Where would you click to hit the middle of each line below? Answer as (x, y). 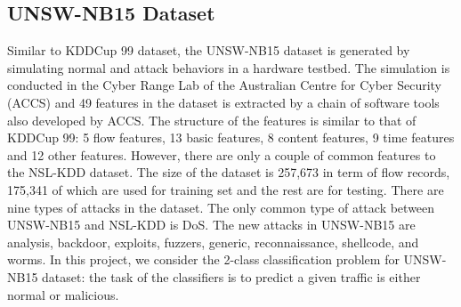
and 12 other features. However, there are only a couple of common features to (222, 154)
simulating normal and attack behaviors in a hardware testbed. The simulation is (229, 67)
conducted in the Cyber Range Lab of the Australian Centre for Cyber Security (224, 85)
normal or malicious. (63, 294)
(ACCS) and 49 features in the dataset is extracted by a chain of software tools (223, 102)
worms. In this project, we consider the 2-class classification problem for (203, 259)
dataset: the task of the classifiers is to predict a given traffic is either (231, 276)
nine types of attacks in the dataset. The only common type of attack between (221, 207)
